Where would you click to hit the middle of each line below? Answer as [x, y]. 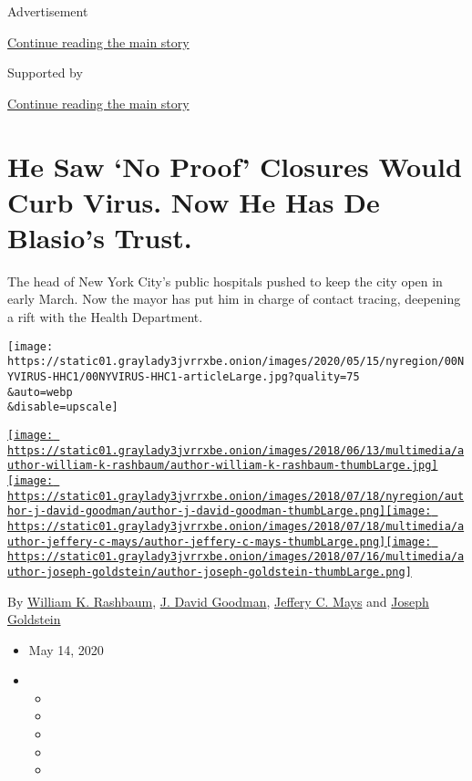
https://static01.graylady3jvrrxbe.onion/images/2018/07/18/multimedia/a [236, 526]
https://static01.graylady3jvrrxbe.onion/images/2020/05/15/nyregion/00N [236, 362]
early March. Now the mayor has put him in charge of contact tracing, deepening [234, 299]
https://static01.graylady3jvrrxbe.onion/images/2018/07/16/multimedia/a [236, 557]
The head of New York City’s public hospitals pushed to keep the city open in [225, 281]
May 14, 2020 [66, 649]
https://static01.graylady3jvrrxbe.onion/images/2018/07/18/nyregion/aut [236, 496]
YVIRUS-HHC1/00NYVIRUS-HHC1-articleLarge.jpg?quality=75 [184, 376]
